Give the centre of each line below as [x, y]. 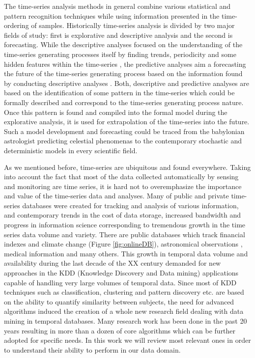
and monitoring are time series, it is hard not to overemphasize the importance [123, 186]
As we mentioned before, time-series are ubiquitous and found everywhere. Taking [127, 167]
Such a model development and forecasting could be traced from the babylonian [124, 131]
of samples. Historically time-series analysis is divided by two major [133, 25]
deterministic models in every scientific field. [71, 150]
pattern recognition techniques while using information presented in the [112, 15]
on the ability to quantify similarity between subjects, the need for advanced [119, 301]
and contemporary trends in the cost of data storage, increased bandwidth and [122, 215]
